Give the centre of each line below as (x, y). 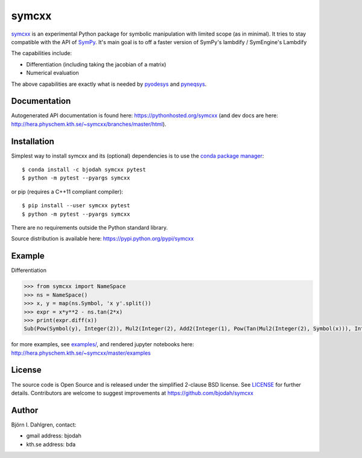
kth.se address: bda (51, 444)
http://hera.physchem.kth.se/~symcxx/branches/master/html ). (89, 124)
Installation (33, 141)
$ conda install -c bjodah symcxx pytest (84, 170)
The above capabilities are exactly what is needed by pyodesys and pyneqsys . (109, 84)
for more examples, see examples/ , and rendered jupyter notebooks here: (103, 344)
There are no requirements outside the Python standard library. (90, 228)
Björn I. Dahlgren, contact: (44, 424)
